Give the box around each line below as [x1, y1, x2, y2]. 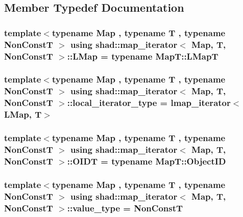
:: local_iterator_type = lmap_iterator [67, 96, 231, 109]
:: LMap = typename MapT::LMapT [67, 49, 218, 62]
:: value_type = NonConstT [67, 201, 183, 214]
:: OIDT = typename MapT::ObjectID [67, 154, 226, 167]
